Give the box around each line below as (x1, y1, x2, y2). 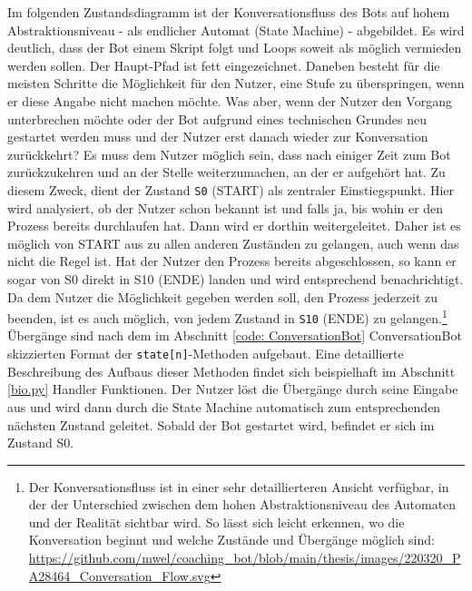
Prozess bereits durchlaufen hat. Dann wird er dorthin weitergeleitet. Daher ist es (7, 216, 461, 235)
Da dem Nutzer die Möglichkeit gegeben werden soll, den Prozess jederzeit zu (7, 287, 438, 306)
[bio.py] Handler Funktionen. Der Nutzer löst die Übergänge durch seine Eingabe (7, 379, 458, 399)
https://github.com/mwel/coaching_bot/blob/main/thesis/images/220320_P (28, 548, 461, 567)
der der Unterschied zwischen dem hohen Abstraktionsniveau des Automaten (28, 495, 457, 514)
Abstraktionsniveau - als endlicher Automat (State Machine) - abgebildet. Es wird (7, 20, 465, 39)
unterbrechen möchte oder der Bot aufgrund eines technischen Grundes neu (7, 109, 427, 128)
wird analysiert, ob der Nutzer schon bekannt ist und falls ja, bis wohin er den (7, 198, 444, 217)
